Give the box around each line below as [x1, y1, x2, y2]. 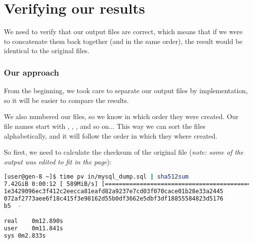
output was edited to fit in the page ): [4, 156, 112, 166]
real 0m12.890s [4, 218, 63, 225]
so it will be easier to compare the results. [4, 95, 129, 105]
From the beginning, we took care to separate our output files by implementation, [4, 85, 248, 96]
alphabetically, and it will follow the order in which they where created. [4, 130, 217, 141]
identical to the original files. [4, 45, 90, 56]
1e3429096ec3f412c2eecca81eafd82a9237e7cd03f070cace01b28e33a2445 [4, 188, 224, 195]
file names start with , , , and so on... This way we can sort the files [4, 121, 206, 131]
